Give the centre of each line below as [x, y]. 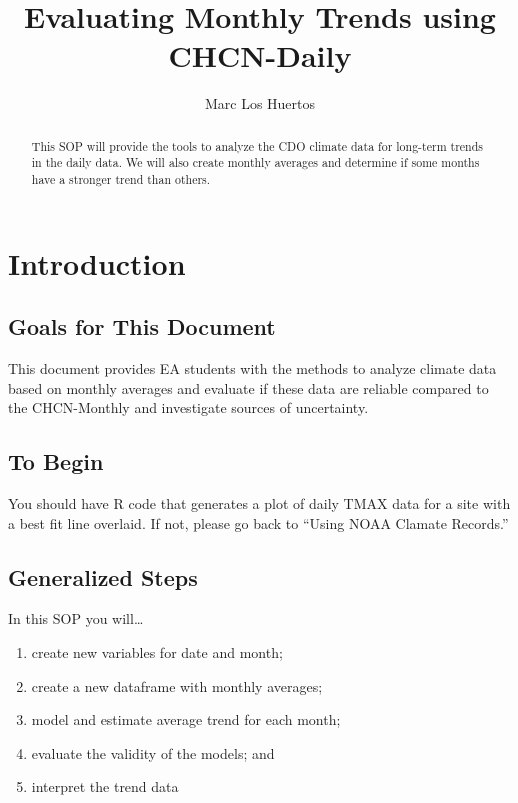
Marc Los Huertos [260, 103]
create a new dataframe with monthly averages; [177, 685]
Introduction [97, 262]
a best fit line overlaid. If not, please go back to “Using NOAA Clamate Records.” [258, 522]
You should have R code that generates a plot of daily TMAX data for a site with [259, 503]
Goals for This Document [142, 326]
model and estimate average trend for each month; [186, 719]
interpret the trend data [105, 786]
